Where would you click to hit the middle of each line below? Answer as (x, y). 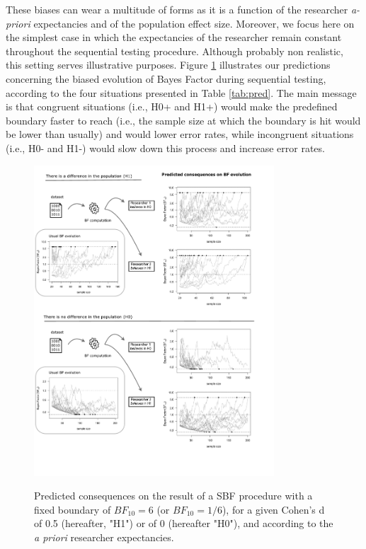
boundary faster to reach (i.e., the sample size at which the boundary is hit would (183, 120)
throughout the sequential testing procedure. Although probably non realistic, (175, 51)
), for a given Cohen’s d (273, 509)
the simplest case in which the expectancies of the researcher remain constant (174, 37)
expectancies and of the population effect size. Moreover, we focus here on (194, 23)
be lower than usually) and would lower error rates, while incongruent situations (180, 134)
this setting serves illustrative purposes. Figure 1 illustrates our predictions (168, 65)
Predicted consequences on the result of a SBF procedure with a (173, 496)
